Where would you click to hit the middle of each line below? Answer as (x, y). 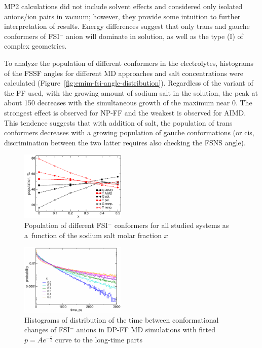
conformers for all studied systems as (172, 225)
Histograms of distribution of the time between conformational (122, 319)
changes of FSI (47, 330)
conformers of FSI (32, 36)
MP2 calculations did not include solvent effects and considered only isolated (123, 6)
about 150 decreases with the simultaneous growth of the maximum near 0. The (128, 103)
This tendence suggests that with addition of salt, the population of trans (118, 122)
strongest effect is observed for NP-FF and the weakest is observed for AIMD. (125, 112)
